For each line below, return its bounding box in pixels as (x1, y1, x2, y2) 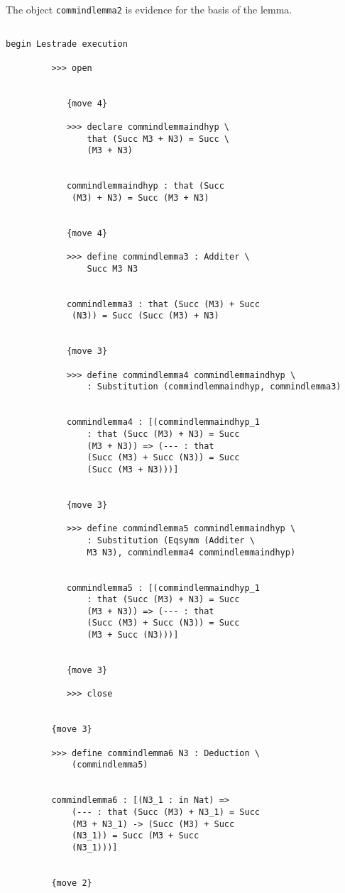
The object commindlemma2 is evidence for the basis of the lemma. (6, 2, 292, 16)
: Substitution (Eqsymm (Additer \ (87, 535, 255, 545)
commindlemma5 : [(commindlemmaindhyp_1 (66, 582, 260, 593)
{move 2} (51, 877, 92, 888)
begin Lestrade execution (6, 39, 128, 50)
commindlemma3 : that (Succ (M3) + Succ (66, 299, 260, 309)
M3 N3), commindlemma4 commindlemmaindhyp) (87, 547, 296, 558)
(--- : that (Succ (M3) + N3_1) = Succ (72, 806, 260, 817)
